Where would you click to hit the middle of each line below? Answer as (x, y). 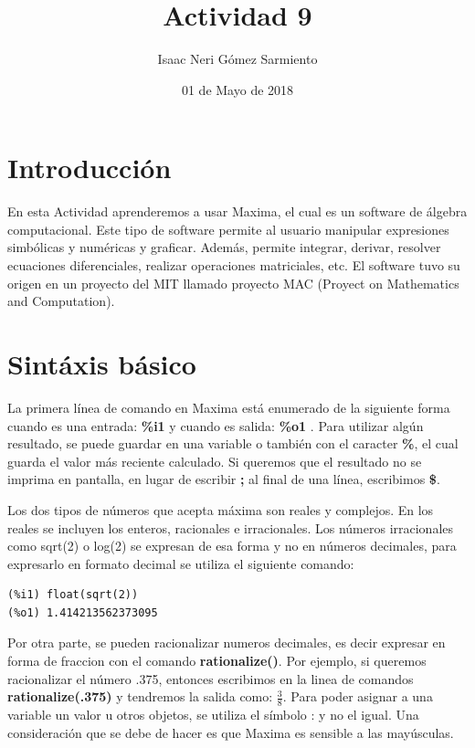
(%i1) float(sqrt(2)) (73, 595)
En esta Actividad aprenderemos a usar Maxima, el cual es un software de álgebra (237, 211)
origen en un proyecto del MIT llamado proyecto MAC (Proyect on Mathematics (233, 283)
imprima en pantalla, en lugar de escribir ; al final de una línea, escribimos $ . (224, 479)
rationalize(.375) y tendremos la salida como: (140, 696)
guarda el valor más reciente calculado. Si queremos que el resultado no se (215, 461)
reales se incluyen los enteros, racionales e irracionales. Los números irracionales (231, 527)
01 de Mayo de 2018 (237, 89)
